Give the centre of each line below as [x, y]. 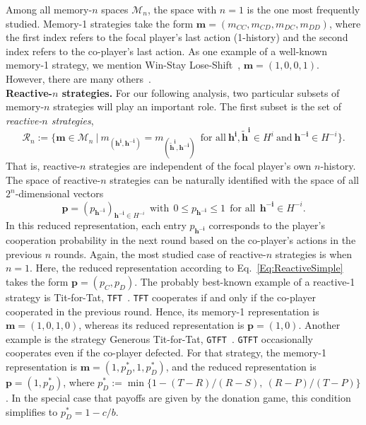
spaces [115, 9]
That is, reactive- [43, 166]
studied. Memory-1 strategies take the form [100, 23]
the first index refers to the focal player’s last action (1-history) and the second [177, 37]
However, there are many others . [78, 78]
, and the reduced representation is [241, 366]
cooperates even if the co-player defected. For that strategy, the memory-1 [166, 353]
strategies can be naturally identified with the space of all [234, 179]
